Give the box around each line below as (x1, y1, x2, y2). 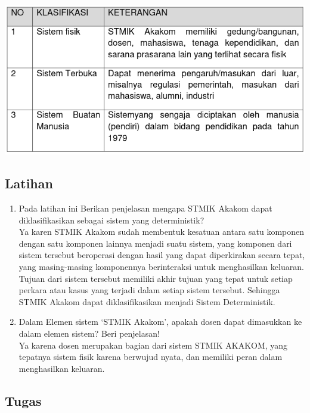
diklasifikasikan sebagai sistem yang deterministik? (18, 213, 204, 226)
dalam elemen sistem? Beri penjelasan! (18, 327, 160, 339)
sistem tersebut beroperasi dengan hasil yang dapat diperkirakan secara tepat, (18, 249, 305, 261)
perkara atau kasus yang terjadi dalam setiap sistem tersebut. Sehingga (18, 284, 280, 296)
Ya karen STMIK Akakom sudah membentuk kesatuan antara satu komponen (18, 225, 305, 238)
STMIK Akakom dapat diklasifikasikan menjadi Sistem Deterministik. (18, 295, 275, 308)
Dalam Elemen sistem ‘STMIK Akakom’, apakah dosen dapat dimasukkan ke (18, 315, 302, 328)
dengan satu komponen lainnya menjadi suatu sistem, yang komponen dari (18, 237, 292, 249)
